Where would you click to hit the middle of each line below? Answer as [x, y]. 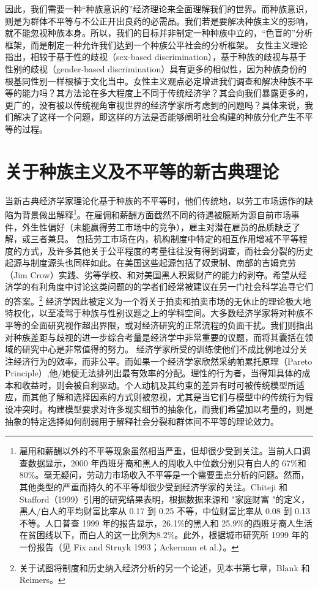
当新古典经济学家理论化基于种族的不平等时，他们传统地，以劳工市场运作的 [155, 200]
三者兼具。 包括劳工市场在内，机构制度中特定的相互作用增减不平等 [165, 239]
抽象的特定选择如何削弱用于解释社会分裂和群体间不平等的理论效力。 [142, 421]
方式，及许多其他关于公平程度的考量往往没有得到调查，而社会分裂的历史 [167, 250]
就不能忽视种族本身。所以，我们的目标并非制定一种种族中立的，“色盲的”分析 [159, 33]
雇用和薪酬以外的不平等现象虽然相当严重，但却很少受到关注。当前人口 [161, 451]
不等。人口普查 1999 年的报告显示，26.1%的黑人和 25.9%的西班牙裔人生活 [166, 522]
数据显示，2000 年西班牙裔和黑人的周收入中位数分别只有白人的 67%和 [167, 462]
